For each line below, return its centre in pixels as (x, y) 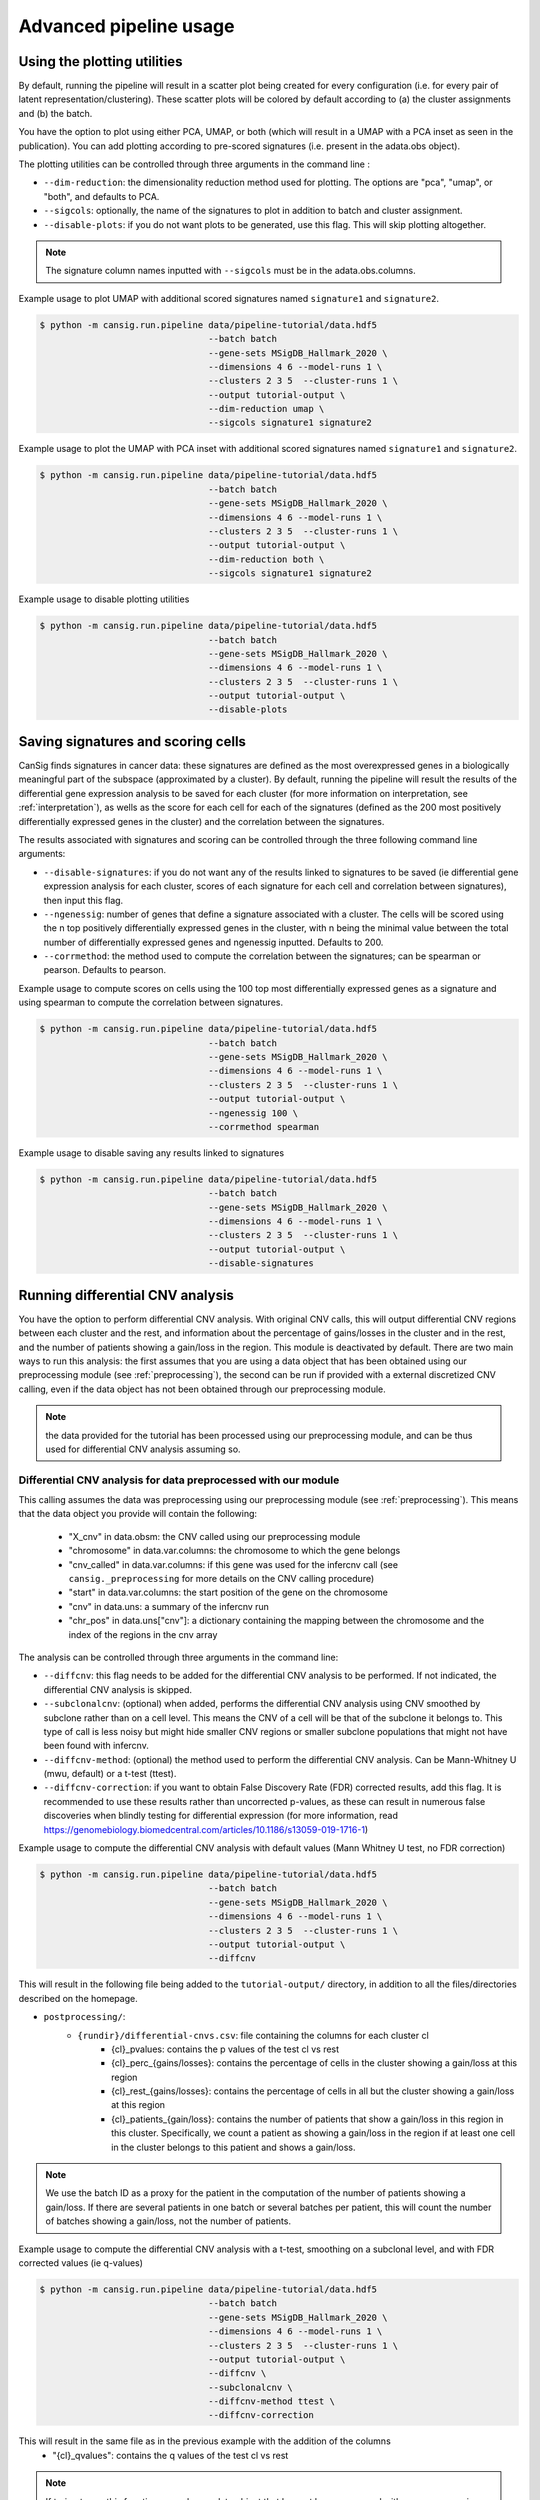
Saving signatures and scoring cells (132, 741)
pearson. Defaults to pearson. (105, 970)
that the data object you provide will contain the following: (138, 1514)
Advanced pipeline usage (126, 26)
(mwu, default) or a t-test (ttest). (110, 1774)
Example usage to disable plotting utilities (104, 599)
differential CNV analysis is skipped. (118, 1689)
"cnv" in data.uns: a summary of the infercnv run (169, 1606)
